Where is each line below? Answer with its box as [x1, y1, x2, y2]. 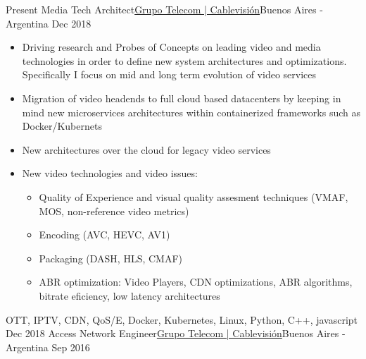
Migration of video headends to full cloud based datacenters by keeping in [22, 90, 341, 105]
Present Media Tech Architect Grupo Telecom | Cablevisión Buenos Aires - [6, 2, 323, 16]
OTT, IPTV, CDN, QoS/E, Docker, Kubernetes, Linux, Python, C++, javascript [6, 312, 358, 327]
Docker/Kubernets [22, 118, 102, 133]
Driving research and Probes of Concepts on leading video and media [22, 39, 321, 54]
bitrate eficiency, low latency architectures [39, 288, 220, 303]
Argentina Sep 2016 [6, 339, 90, 354]
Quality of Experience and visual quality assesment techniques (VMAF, [39, 189, 348, 204]
